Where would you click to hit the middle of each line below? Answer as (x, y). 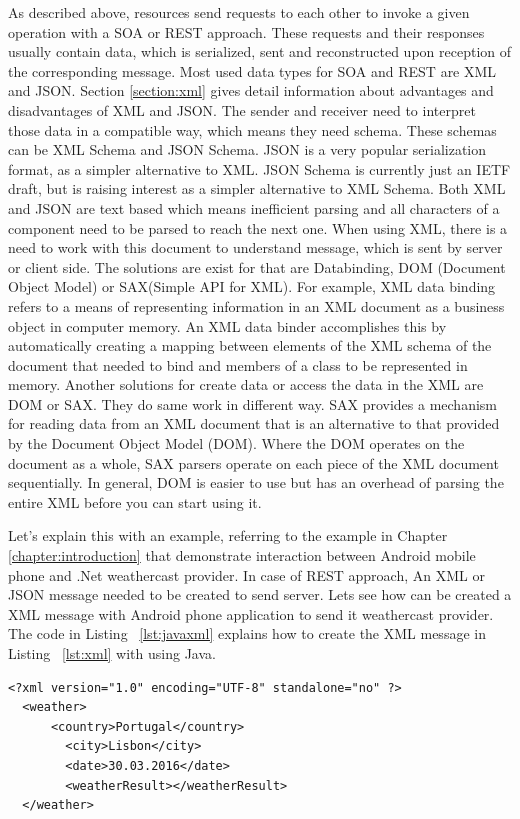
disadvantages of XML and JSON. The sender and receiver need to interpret (242, 109)
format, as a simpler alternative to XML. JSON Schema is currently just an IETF (259, 168)
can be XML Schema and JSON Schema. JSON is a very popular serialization (247, 149)
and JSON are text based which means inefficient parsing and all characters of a (254, 207)
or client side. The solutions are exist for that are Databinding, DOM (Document (257, 266)
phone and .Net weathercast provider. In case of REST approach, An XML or (246, 574)
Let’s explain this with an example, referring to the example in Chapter (228, 535)
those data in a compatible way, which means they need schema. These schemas (252, 129)
